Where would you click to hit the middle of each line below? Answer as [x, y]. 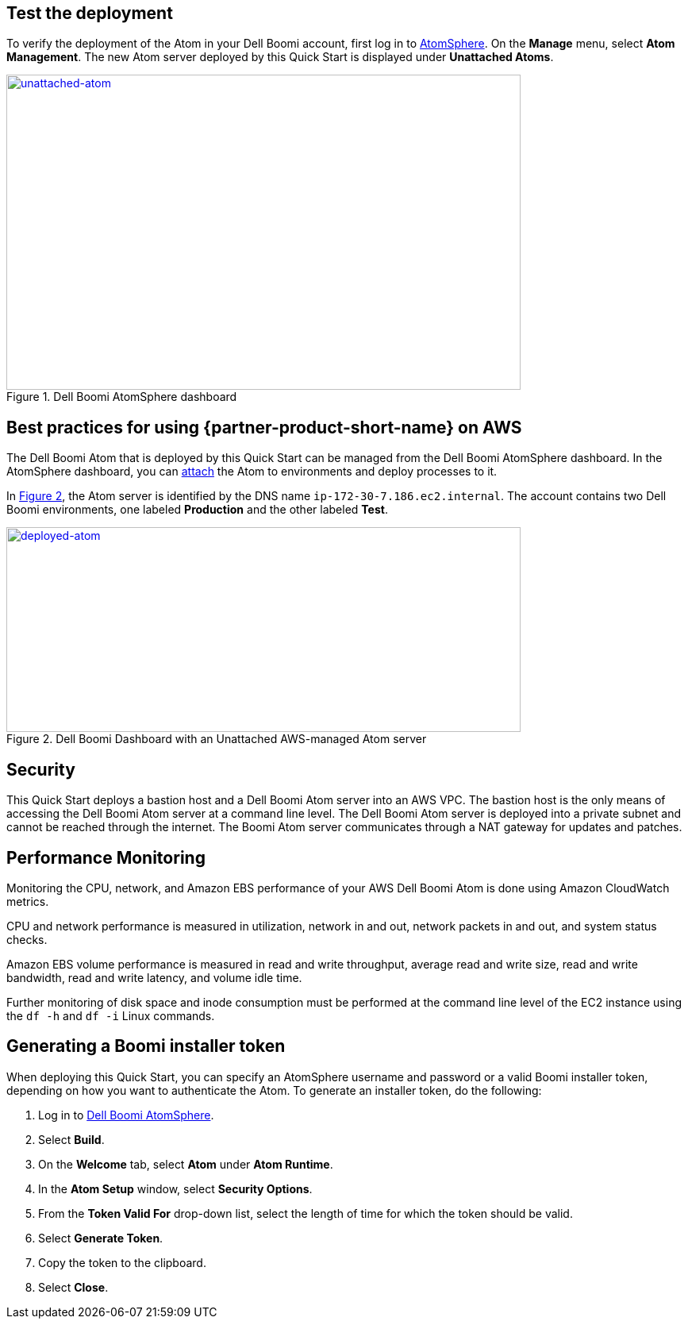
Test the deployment [90, 13]
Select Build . [71, 1139]
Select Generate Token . [101, 1238]
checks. [27, 939]
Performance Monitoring [106, 857]
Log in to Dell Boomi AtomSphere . [126, 1115]
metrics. [28, 901]
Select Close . [73, 1287]
